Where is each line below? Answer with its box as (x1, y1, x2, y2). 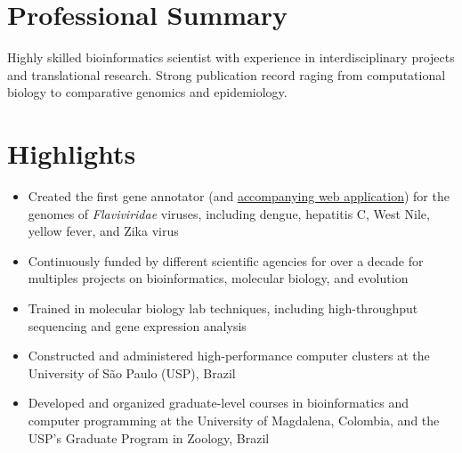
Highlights (7, 135, 136, 172)
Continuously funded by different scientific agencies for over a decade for (28, 251, 424, 270)
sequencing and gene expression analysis (28, 316, 247, 335)
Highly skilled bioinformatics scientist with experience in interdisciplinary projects (7, 48, 455, 67)
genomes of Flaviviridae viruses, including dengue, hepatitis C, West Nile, (28, 204, 430, 222)
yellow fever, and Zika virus (28, 222, 179, 240)
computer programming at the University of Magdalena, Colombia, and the (28, 410, 440, 429)
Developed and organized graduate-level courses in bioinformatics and (28, 393, 409, 412)
